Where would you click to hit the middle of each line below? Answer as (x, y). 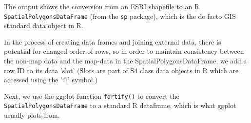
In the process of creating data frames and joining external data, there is (113, 41)
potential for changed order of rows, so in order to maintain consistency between (124, 51)
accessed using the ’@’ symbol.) (51, 80)
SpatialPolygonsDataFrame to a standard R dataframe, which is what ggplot (120, 105)
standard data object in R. (44, 25)
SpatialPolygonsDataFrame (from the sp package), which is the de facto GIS (120, 16)
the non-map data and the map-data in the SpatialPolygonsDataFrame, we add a (125, 61)
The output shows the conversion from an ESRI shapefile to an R (102, 6)
